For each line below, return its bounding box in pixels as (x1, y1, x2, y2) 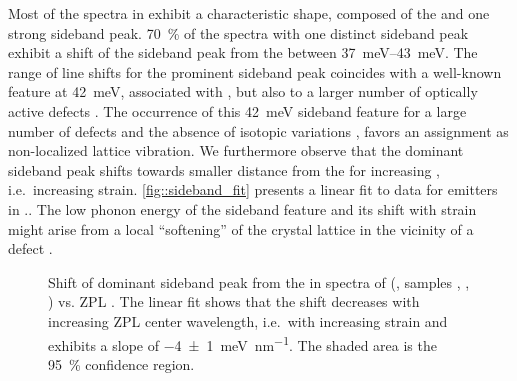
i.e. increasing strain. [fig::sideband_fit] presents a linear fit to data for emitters (8, 179, 498, 200)
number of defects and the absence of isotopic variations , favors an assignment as (8, 120, 509, 141)
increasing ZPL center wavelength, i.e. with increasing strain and (48, 310, 448, 331)
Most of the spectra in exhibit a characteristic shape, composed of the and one (8, 3, 490, 23)
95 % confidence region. (48, 353, 195, 374)
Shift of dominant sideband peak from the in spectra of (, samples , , (48, 271, 470, 292)
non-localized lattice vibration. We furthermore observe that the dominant (8, 140, 464, 161)
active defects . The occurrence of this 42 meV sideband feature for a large (8, 100, 467, 121)
